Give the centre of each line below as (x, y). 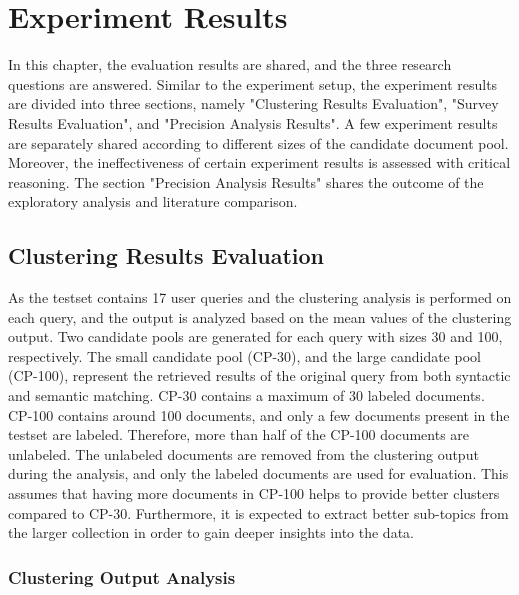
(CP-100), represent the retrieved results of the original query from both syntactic (259, 375)
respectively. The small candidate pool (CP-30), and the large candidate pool (244, 355)
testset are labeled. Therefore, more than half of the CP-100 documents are (239, 434)
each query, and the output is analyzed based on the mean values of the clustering (260, 316)
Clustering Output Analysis (122, 576)
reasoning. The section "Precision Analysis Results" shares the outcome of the (246, 181)
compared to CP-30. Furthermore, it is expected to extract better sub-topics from (258, 512)
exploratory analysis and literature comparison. (153, 201)
